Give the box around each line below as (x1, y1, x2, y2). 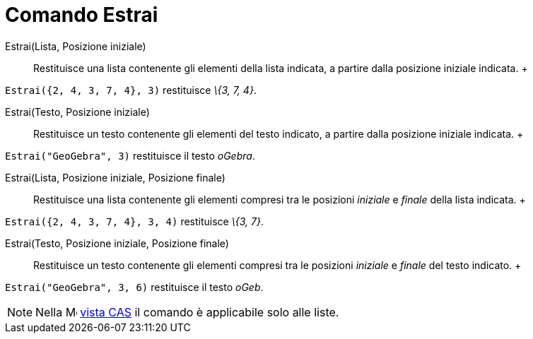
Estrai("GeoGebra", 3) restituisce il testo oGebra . (5, 149, 255, 162)
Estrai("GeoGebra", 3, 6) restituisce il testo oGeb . (5, 280, 264, 293)
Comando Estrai (5, 3, 158, 27)
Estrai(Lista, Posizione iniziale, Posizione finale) (5, 171, 225, 184)
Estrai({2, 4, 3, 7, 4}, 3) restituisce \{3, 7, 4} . (5, 83, 257, 96)
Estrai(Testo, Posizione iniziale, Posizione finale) (5, 237, 229, 249)
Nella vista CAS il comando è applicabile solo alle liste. (35, 304, 339, 319)
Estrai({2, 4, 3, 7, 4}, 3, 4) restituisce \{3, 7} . (5, 215, 264, 227)
